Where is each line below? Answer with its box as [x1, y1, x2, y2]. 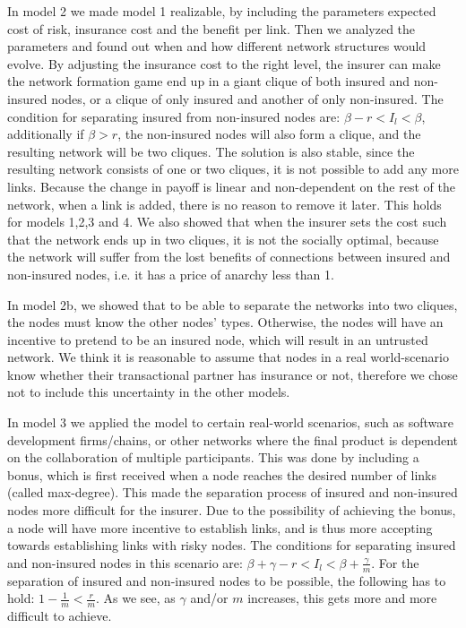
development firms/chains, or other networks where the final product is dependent [7, 430, 458, 449]
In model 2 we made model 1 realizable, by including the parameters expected [7, 2, 436, 20]
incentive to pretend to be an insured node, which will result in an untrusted [7, 330, 428, 348]
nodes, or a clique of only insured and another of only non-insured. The [51, 89, 444, 108]
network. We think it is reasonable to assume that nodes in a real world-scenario [7, 348, 449, 366]
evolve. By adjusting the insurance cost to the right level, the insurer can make [7, 54, 441, 73]
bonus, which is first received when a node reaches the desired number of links [7, 465, 436, 484]
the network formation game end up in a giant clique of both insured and [7, 72, 410, 90]
